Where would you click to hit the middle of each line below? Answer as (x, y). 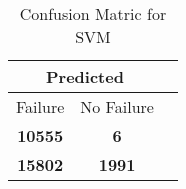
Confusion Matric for (93, 13)
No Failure (117, 106)
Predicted (85, 76)
